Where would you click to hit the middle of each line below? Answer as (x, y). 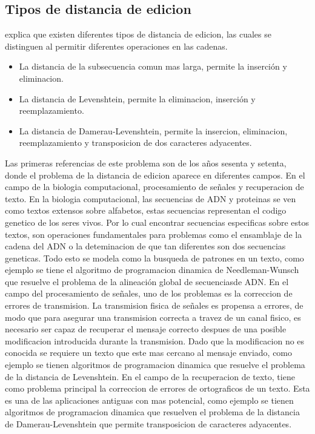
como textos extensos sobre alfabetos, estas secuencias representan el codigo (146, 210)
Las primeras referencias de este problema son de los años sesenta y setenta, (146, 163)
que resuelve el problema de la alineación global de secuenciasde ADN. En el (147, 281)
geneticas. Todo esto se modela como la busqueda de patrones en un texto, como (154, 258)
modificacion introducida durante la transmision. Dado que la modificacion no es (155, 340)
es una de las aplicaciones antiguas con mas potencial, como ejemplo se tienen (149, 400)
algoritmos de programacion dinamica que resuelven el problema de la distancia (152, 412)
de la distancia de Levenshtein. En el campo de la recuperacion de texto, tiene (150, 376)
